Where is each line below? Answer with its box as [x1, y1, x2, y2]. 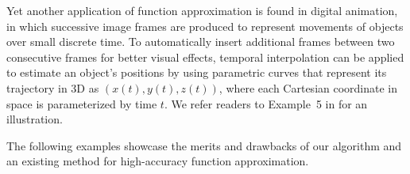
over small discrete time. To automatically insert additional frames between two [6, 33, 395, 50]
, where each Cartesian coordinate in [219, 79, 398, 96]
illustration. [6, 111, 63, 127]
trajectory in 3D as [6, 79, 99, 96]
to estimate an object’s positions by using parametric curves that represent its [6, 64, 387, 81]
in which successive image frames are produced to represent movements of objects [6, 17, 404, 34]
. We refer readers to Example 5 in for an [164, 95, 368, 112]
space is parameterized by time [6, 95, 157, 112]
